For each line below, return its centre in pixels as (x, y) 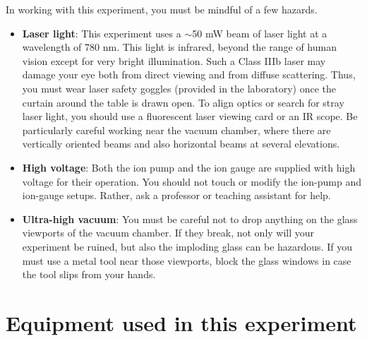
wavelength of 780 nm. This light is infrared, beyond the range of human (179, 47)
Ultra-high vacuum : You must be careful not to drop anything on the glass (190, 219)
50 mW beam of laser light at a (260, 33)
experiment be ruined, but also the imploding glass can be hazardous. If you (187, 246)
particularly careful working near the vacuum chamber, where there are (176, 130)
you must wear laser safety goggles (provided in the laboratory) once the (179, 88)
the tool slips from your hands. (89, 274)
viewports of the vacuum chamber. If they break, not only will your (168, 233)
